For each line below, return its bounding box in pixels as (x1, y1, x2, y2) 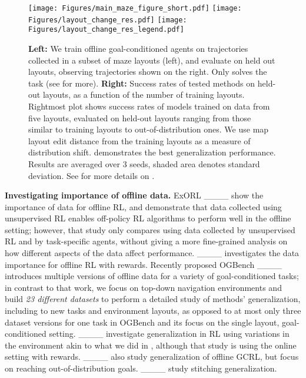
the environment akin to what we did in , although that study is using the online (5, 339, 297, 351)
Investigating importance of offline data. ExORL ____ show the (5, 189, 264, 201)
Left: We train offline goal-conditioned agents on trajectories (28, 42, 248, 54)
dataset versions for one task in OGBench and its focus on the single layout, (5, 316, 280, 328)
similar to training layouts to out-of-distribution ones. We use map (28, 123, 269, 135)
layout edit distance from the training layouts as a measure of (28, 134, 251, 147)
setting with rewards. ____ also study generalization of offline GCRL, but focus (5, 350, 299, 363)
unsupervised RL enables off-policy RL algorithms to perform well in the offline (5, 212, 291, 224)
